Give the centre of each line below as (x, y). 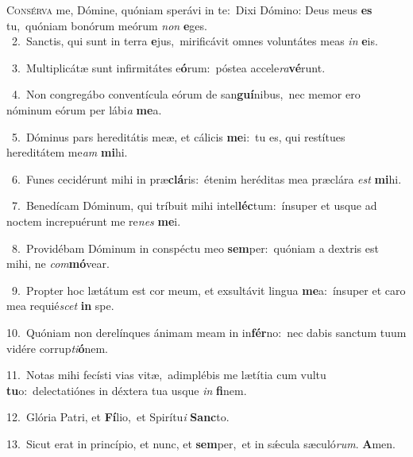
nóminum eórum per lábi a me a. (84, 109)
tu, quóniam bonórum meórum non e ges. (107, 25)
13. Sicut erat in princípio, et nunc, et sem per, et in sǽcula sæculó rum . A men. (201, 443)
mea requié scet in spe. (60, 306)
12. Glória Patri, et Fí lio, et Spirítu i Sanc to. (118, 417)
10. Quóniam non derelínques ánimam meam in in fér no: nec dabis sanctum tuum (206, 332)
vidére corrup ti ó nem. (57, 348)
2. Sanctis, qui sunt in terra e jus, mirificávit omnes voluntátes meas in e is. (195, 41)
